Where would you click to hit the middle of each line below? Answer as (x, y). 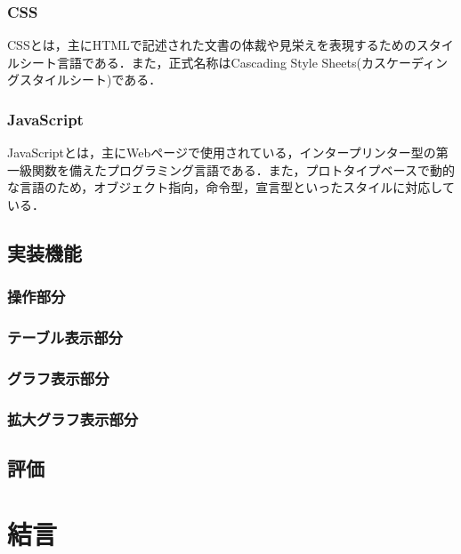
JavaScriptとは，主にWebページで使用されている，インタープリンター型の (222, 153)
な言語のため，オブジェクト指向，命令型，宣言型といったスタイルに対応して (231, 187)
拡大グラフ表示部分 (73, 418)
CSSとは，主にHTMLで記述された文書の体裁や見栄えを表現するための (212, 45)
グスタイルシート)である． (85, 80)
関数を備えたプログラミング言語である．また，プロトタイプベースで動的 (243, 169)
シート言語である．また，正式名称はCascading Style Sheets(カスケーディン (233, 62)
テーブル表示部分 (65, 337)
